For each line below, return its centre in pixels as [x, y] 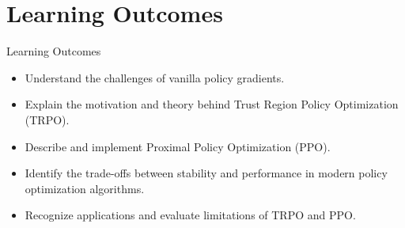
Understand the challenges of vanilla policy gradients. [155, 77]
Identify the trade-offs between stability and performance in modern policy [206, 173]
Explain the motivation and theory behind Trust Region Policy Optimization [212, 104]
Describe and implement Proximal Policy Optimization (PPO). [178, 146]
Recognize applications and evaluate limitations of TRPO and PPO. [190, 215]
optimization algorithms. [85, 188]
